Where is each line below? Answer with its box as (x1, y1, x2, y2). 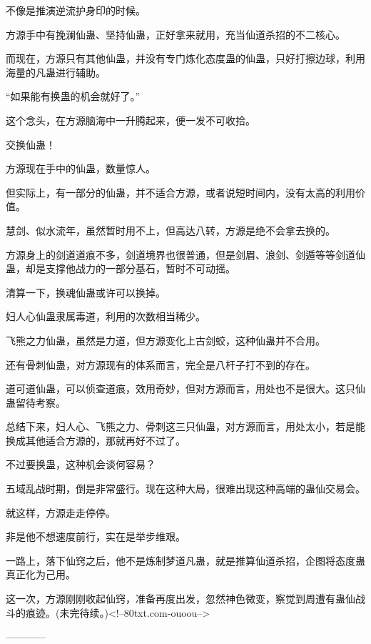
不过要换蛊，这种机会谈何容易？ (6, 457, 156, 472)
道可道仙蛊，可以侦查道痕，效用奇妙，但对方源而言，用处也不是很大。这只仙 (6, 381, 365, 396)
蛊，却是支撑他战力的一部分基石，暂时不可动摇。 (6, 261, 235, 276)
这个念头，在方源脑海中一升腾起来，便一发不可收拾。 (6, 112, 255, 127)
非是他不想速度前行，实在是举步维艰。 (6, 529, 185, 544)
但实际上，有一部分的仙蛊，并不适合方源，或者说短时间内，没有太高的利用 (6, 184, 355, 199)
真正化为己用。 (6, 567, 76, 582)
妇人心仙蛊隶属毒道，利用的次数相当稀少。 (6, 309, 205, 324)
